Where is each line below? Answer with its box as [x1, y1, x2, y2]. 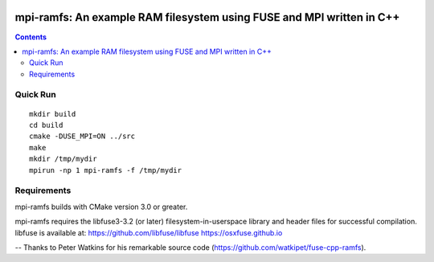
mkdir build [29, 109, 76, 118]
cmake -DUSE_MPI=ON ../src [29, 132, 136, 141]
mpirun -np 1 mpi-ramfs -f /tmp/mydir [29, 166, 182, 174]
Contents [14, 32, 47, 42]
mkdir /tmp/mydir [29, 154, 97, 164]
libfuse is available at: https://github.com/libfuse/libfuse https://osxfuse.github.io [14, 227, 283, 237]
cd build [29, 121, 63, 130]
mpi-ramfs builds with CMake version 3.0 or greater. [14, 202, 188, 211]
